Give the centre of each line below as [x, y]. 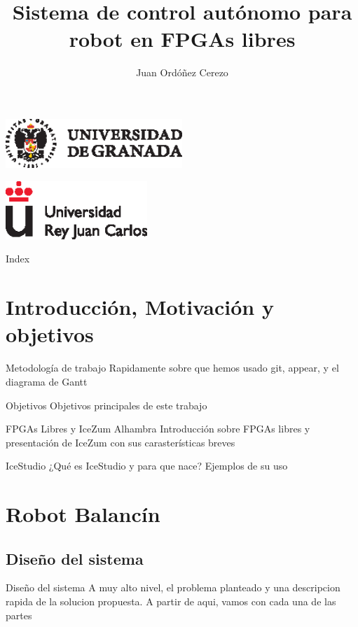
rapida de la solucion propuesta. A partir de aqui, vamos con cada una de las [171, 601]
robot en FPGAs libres [182, 39]
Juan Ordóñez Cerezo [182, 72]
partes [19, 615]
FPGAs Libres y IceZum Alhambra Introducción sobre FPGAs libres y [158, 429]
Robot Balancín [83, 514]
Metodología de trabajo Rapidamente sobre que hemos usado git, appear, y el [172, 368]
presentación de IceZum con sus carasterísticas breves [121, 442]
